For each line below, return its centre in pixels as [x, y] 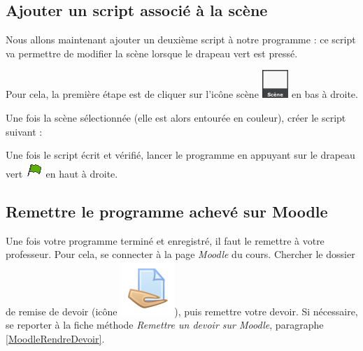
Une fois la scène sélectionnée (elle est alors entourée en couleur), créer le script [176, 118]
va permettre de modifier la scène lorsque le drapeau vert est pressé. [152, 53]
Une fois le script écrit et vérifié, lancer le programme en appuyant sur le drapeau [180, 155]
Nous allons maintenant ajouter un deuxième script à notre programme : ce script [181, 40]
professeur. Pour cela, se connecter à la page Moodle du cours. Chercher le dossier [180, 254]
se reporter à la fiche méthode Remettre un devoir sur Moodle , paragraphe [165, 325]
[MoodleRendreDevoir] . [55, 338]
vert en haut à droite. [62, 173]
